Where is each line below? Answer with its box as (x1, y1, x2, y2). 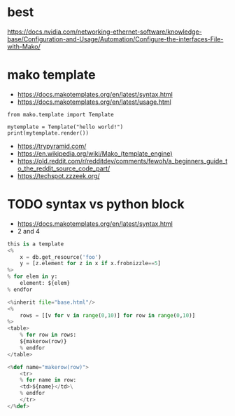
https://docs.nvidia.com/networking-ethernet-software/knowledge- (7, 27, 203, 36)
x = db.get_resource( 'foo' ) (20, 253, 101, 260)
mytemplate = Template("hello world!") (7, 123, 124, 130)
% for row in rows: (20, 331, 77, 339)
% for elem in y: (7, 273, 58, 281)
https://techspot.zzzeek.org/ (17, 171, 100, 180)
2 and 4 (17, 227, 40, 235)
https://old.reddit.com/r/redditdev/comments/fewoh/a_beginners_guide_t (17, 156, 228, 165)
